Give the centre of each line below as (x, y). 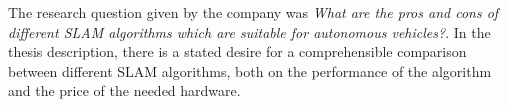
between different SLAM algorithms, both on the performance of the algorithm (250, 70)
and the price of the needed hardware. (124, 90)
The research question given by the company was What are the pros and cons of (253, 12)
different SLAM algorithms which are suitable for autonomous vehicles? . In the (249, 31)
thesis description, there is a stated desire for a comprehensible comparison (237, 51)
